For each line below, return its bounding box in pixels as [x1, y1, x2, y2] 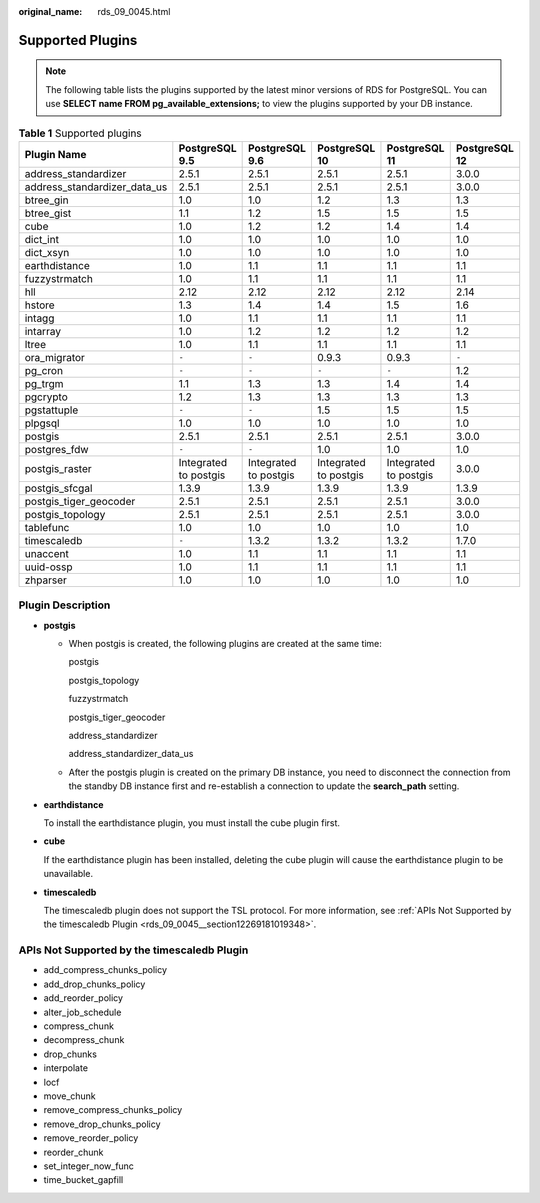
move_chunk [43, 1090, 97, 1102]
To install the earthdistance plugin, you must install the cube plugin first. [43, 817, 340, 829]
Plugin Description [18, 598, 111, 612]
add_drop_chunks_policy [43, 978, 146, 990]
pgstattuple [24, 403, 79, 417]
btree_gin [24, 193, 69, 207]
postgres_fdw [24, 442, 89, 456]
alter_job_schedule [43, 1006, 122, 1018]
